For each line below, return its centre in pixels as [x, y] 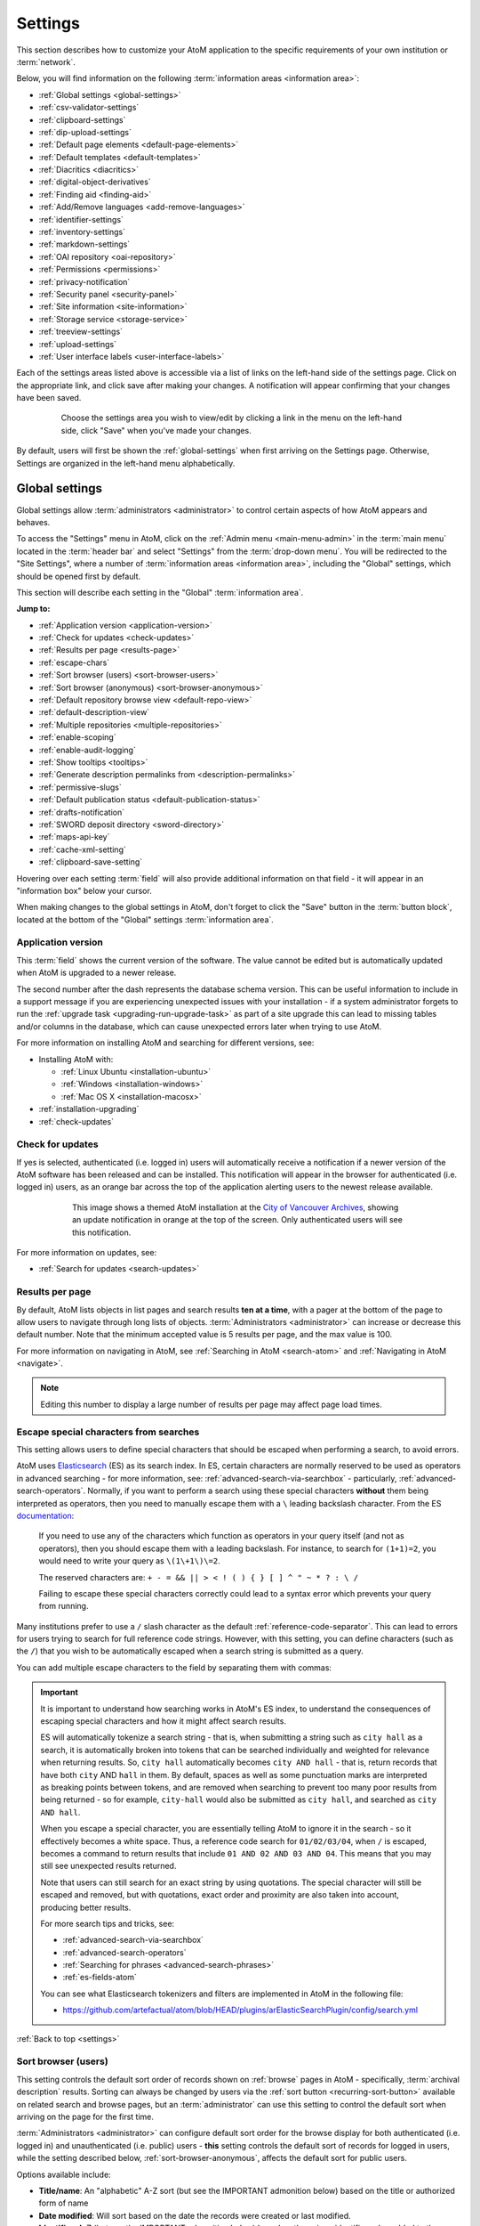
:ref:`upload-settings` [78, 344]
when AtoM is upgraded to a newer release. [96, 973]
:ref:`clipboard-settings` [82, 119]
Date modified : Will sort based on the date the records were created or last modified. [195, 2215]
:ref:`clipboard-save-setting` [91, 862]
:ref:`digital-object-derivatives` [95, 182]
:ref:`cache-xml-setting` [82, 849]
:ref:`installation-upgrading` [89, 1109]
